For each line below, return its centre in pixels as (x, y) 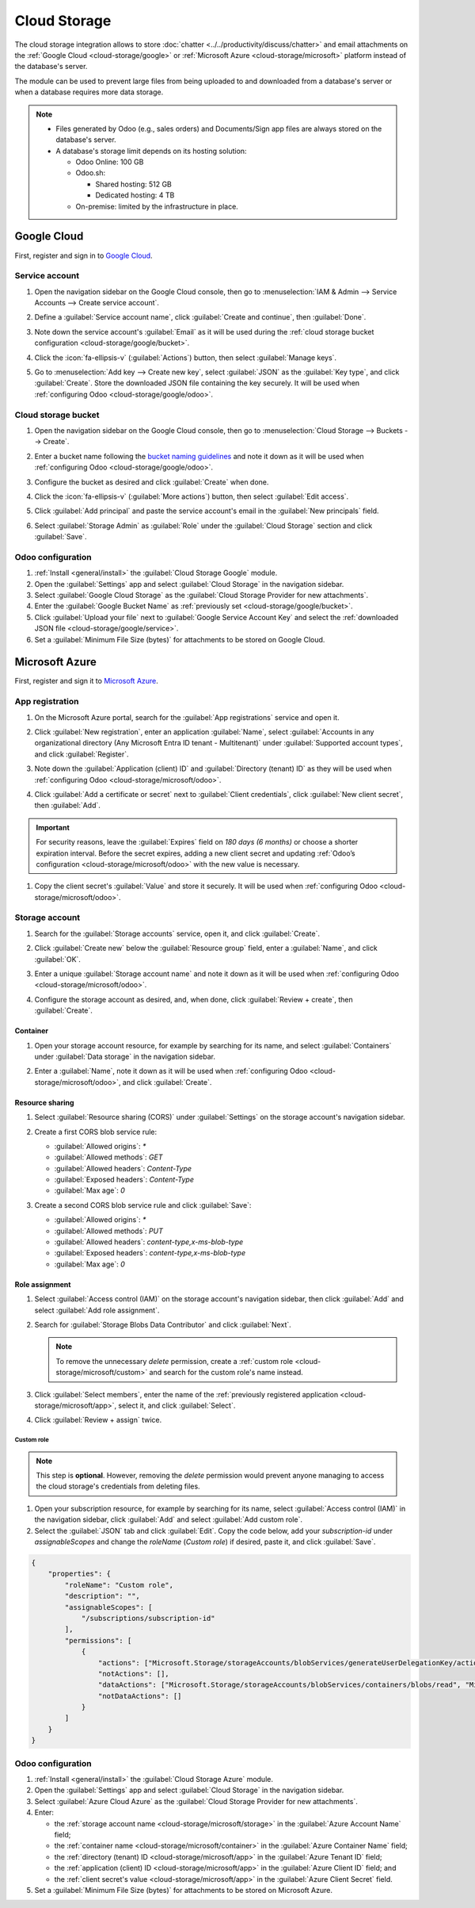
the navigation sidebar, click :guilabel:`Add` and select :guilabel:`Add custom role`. (168, 1519)
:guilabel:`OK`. (57, 959)
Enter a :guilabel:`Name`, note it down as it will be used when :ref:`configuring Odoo (171, 1071)
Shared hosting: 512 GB (133, 184)
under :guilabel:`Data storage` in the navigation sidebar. (125, 1056)
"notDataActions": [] (140, 1696)
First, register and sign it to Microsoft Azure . (86, 681)
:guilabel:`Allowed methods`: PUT (109, 1231)
